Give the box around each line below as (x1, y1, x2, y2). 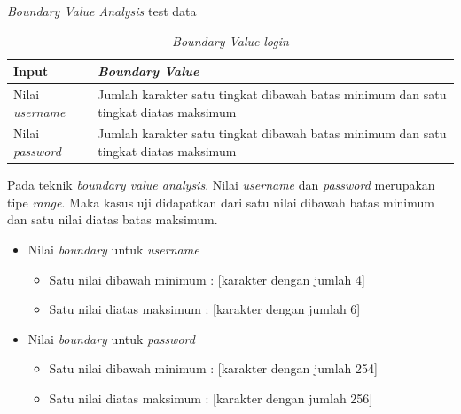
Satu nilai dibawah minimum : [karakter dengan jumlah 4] (49, 269, 365, 288)
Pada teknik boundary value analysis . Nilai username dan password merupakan (7, 176, 435, 194)
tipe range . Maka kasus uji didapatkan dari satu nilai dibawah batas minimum (7, 192, 434, 211)
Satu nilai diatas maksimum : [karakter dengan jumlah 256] (49, 388, 373, 407)
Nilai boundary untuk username (27, 239, 199, 258)
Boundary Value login (172, 31, 289, 50)
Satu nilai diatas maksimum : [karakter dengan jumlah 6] (49, 300, 361, 318)
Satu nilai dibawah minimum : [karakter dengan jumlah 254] (49, 359, 378, 378)
